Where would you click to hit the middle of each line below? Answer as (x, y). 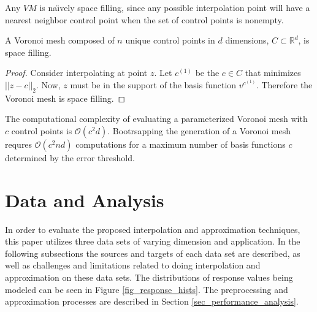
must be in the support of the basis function (153, 84)
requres (19, 144)
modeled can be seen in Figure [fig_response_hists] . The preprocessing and (147, 289)
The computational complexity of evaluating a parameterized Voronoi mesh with (156, 119)
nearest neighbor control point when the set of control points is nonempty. (144, 19)
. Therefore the (284, 84)
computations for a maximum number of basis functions (181, 144)
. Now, (48, 84)
